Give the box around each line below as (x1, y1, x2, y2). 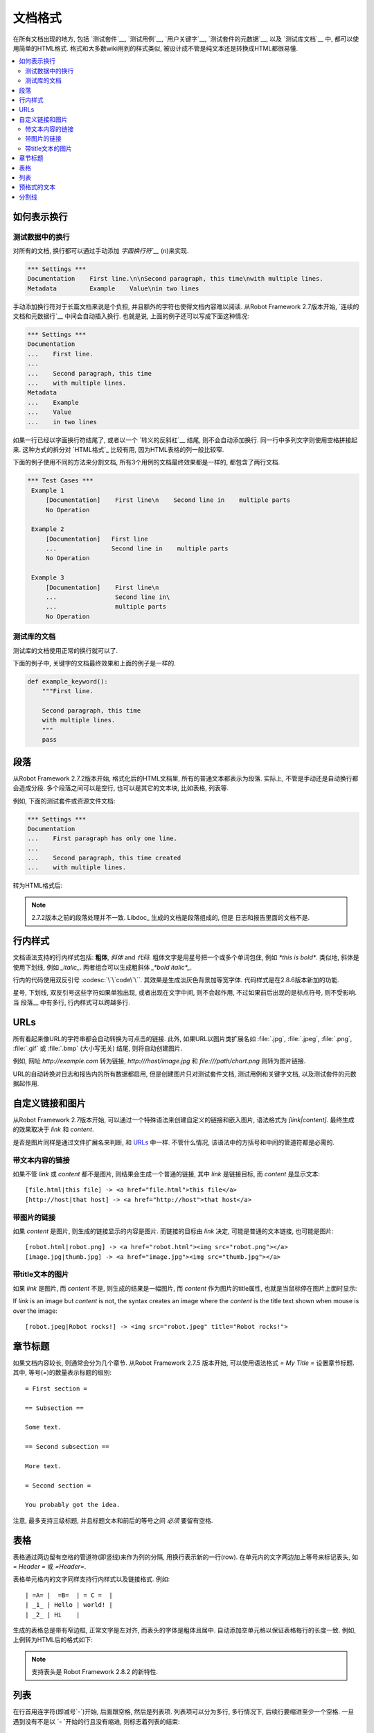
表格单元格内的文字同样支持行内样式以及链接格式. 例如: (12, 1575, 170, 1583)
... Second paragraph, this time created (27, 854, 181, 862)
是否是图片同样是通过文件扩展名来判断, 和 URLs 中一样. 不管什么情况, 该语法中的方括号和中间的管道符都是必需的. (12, 1138, 335, 1147)
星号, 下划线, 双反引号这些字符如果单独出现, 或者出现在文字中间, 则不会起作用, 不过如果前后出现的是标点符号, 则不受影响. (12, 989, 357, 997)
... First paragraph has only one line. (27, 835, 178, 842)
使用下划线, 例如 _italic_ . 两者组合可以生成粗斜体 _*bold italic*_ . (12, 963, 192, 971)
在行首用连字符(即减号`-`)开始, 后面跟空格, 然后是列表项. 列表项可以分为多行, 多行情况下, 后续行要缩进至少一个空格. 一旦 (12, 1707, 355, 1716)
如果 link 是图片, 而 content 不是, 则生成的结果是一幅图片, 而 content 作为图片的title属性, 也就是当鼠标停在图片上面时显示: (12, 1284, 357, 1292)
